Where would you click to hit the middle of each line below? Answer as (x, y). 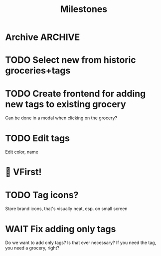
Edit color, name (22, 152)
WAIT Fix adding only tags (61, 229)
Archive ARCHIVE (43, 37)
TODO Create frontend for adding (76, 94)
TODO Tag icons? (42, 195)
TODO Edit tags (37, 138)
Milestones (84, 9)
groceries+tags (38, 71)
